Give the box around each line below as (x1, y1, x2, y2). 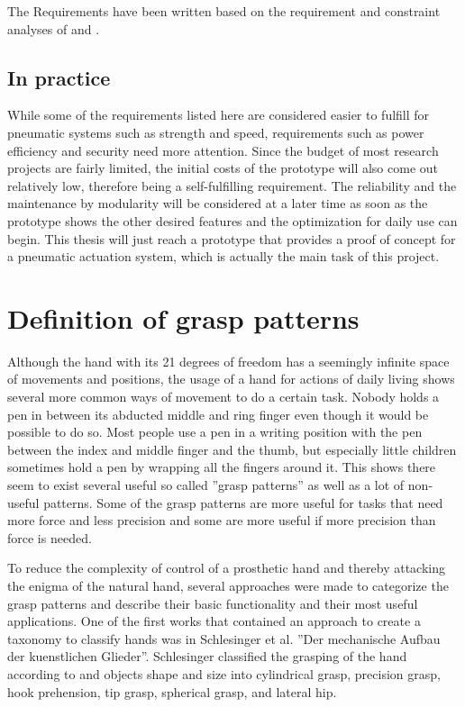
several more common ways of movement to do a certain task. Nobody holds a (7, 387, 440, 406)
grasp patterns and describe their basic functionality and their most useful (7, 594, 418, 612)
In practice (7, 63, 111, 91)
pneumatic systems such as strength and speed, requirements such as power (7, 122, 424, 141)
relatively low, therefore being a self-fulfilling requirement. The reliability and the (7, 176, 457, 195)
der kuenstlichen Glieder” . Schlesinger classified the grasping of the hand (7, 647, 407, 666)
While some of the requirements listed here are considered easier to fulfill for (7, 105, 430, 124)
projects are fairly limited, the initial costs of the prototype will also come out (7, 159, 439, 177)
